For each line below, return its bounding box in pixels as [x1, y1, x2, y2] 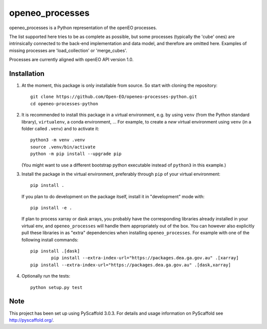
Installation [9, 69, 44, 78]
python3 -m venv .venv [30, 137, 86, 143]
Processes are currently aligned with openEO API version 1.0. [9, 57, 133, 63]
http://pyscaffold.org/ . [9, 317, 54, 323]
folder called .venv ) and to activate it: [21, 125, 99, 131]
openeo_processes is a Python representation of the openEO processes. [9, 25, 157, 31]
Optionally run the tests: [21, 273, 71, 279]
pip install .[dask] [30, 248, 80, 254]
